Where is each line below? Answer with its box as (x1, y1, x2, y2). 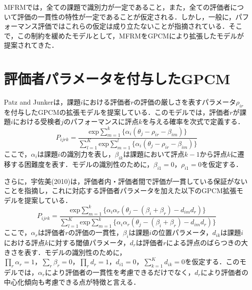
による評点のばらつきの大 (166, 237, 248, 247)
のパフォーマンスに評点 (63, 116, 139, 127)
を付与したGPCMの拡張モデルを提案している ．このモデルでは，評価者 (4, 107, 230, 117)
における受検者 (13, 116, 61, 127)
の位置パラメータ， (151, 227, 213, 237)
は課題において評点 (123, 148, 185, 159)
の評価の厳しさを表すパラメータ (134, 97, 236, 107)
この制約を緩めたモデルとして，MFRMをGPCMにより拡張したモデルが (17, 30, 244, 40)
